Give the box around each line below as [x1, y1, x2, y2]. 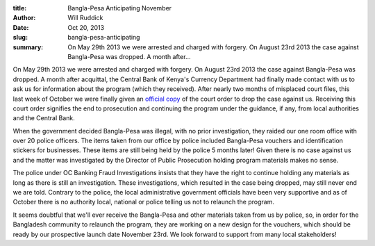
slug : [12, 33, 28, 42]
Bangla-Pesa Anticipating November [67, 4, 172, 12]
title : [12, 4, 27, 12]
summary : [12, 42, 44, 51]
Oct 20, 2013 [67, 23, 104, 31]
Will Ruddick [67, 14, 103, 22]
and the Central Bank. [12, 114, 76, 122]
